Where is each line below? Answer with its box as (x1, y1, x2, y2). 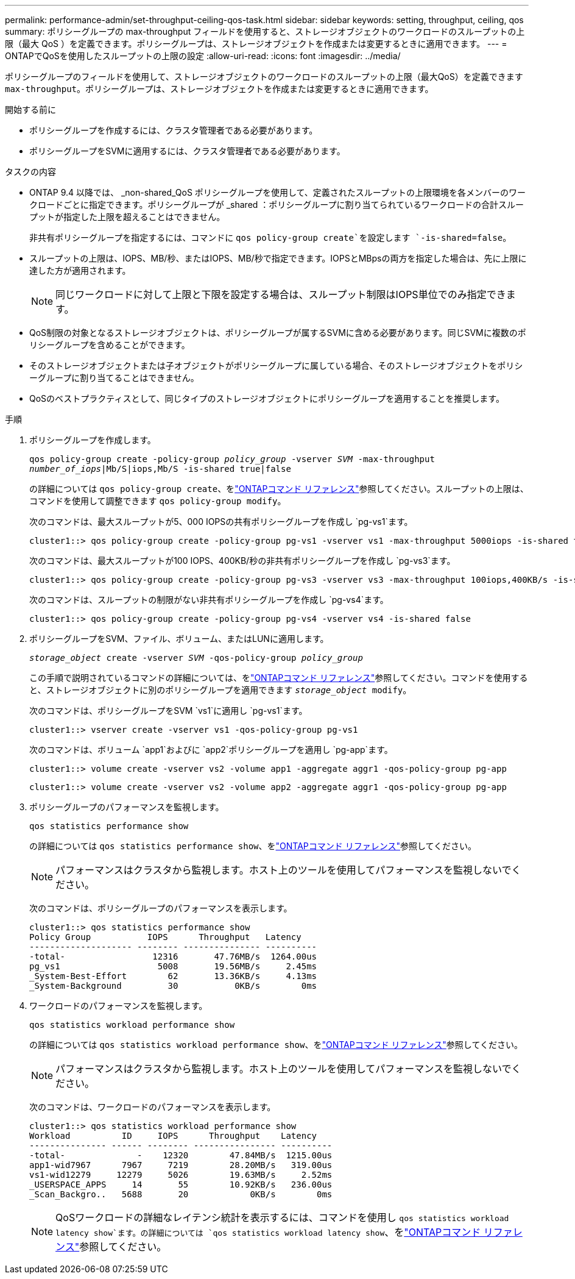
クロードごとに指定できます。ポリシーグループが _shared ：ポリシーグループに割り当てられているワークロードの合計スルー (29, 199, 524, 210)
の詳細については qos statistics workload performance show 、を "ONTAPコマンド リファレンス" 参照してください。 (29, 1039, 523, 1050)
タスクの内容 (5, 166, 56, 177)
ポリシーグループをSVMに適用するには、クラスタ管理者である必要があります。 (29, 146, 345, 156)
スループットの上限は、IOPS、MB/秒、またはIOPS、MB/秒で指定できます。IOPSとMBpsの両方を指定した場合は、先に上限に (29, 253, 527, 263)
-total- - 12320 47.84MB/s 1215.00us (29, 1150, 333, 1160)
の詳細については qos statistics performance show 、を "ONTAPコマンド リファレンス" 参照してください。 (29, 841, 477, 851)
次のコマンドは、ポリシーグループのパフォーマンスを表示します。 (29, 903, 292, 913)
